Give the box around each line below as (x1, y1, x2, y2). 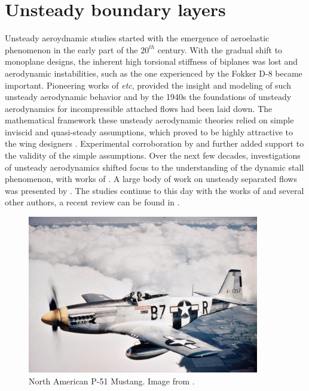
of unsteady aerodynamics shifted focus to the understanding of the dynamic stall (5, 160, 304, 173)
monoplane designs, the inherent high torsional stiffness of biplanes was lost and (5, 55, 298, 68)
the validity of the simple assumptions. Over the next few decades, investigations (5, 149, 301, 162)
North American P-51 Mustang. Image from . (29, 374, 195, 387)
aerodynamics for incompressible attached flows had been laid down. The (5, 102, 273, 114)
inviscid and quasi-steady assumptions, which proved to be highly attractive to (5, 125, 293, 138)
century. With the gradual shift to (157, 43, 283, 56)
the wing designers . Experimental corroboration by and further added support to (5, 137, 304, 150)
